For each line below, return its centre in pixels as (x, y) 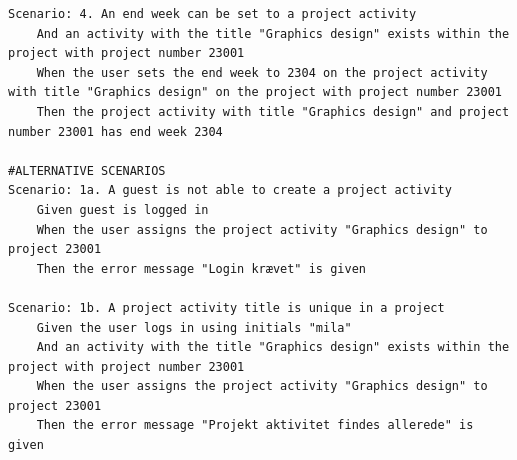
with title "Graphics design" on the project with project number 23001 (255, 92)
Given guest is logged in (122, 209)
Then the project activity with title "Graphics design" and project (273, 111)
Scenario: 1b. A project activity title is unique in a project (226, 307)
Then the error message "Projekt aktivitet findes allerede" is (255, 425)
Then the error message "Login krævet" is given (201, 268)
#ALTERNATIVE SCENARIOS (87, 170)
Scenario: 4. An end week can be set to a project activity (212, 14)
